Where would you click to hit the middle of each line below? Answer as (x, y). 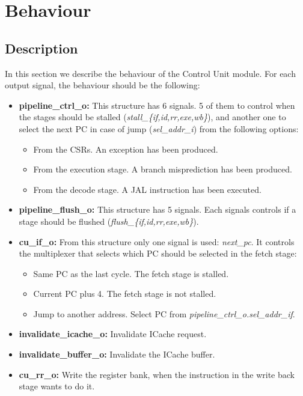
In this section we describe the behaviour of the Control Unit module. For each (150, 73)
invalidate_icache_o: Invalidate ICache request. (113, 334)
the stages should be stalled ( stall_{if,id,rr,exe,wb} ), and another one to (152, 117)
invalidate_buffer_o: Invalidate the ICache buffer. (117, 354)
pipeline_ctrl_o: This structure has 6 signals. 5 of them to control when (157, 105)
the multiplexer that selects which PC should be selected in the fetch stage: (158, 253)
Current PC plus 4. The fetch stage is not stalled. (125, 294)
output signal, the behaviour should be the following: (103, 85)
